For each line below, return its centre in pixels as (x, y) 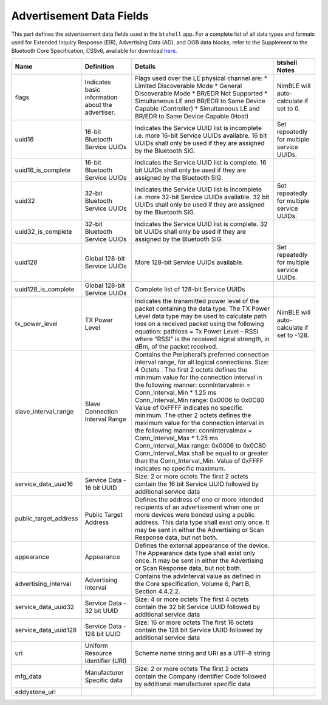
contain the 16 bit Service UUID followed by (197, 484)
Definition (99, 66)
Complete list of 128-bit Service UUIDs (190, 289)
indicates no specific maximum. (180, 468)
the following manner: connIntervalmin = (193, 384)
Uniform (97, 645)
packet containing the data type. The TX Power (202, 308)
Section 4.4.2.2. (157, 591)
